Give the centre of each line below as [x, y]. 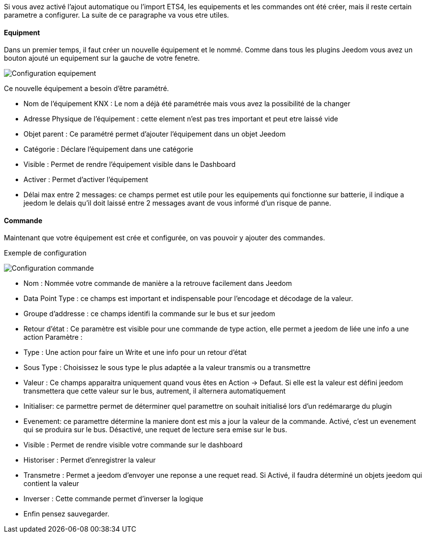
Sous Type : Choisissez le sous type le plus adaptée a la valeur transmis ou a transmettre [167, 368]
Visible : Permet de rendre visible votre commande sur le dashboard [133, 445]
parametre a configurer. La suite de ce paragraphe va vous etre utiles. [117, 15]
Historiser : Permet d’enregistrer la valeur [90, 460]
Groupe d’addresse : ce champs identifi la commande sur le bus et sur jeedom [149, 314]
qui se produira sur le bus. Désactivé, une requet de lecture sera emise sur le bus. [155, 430]
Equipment [22, 32]
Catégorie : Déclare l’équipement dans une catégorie [108, 149]
